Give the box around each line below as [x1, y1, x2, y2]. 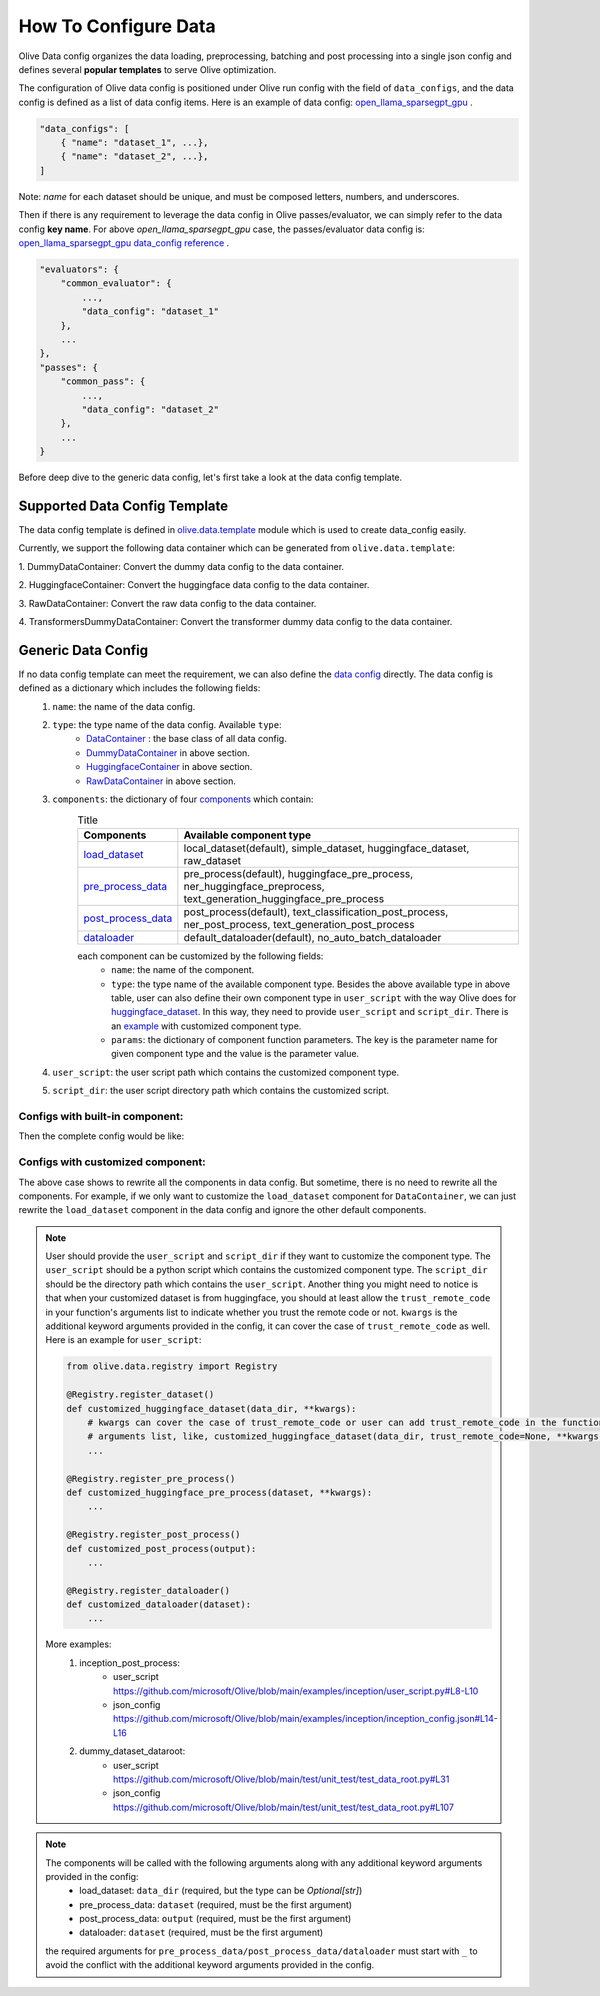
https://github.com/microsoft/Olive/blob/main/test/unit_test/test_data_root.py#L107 [113, 1801, 455, 1813]
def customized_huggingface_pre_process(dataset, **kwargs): [66, 1486, 373, 1498]
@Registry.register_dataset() [66, 1389, 215, 1400]
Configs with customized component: [18, 1155, 206, 1169]
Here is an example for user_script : [45, 1334, 202, 1346]
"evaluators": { [39, 264, 120, 275]
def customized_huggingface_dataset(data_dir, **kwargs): [66, 1403, 357, 1414]
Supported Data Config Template [18, 497, 229, 514]
